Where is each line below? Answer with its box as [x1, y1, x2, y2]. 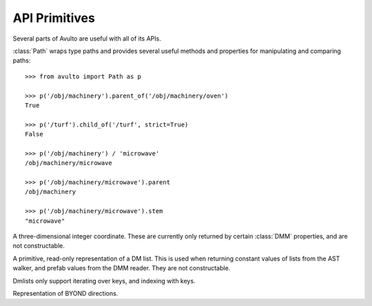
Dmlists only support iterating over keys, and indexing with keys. [12, 276, 196, 285]
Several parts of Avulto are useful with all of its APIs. [12, 34, 161, 43]
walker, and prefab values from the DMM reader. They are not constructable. [12, 264, 231, 272]
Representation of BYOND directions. [12, 289, 118, 297]
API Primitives [12, 10, 96, 25]
